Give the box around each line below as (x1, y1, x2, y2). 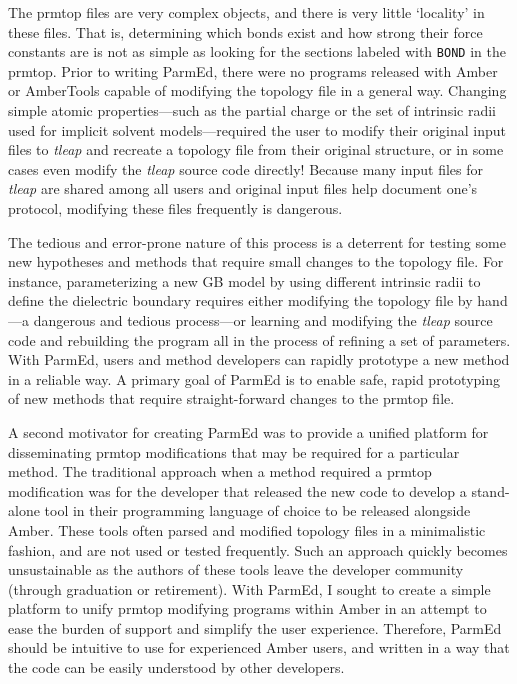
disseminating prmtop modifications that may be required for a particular (8, 441, 460, 462)
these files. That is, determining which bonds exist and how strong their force (8, 21, 483, 42)
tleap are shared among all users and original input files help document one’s (8, 178, 478, 199)
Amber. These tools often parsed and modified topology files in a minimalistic (8, 519, 486, 540)
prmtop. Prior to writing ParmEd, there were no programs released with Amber (8, 60, 498, 81)
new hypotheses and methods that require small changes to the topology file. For (8, 251, 504, 272)
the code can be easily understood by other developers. (8, 657, 345, 678)
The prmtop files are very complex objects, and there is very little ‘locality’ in (8, 2, 485, 22)
